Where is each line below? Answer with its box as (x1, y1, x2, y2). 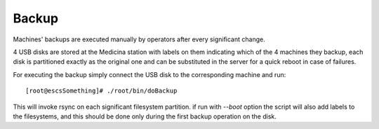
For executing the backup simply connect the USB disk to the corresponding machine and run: (13, 70, 286, 79)
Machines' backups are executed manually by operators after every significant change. (13, 35, 266, 43)
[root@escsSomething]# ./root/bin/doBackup (25, 87, 178, 95)
